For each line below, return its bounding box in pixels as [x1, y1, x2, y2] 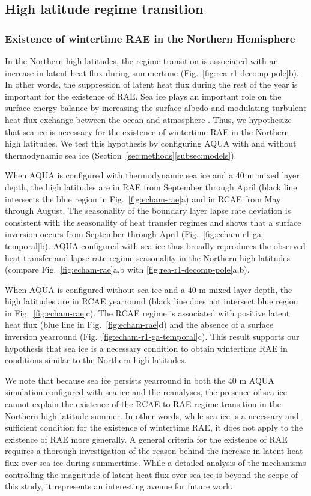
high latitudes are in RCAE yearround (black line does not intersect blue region [5, 295, 298, 307]
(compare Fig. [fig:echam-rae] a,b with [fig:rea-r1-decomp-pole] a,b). [5, 263, 250, 276]
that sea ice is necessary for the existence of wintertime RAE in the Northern [5, 125, 289, 138]
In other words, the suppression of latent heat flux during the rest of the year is [5, 78, 298, 91]
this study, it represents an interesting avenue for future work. [5, 480, 233, 492]
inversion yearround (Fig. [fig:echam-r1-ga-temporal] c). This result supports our [5, 330, 300, 343]
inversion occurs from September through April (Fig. [5, 228, 199, 240]
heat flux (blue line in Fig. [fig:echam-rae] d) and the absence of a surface [5, 318, 274, 331]
